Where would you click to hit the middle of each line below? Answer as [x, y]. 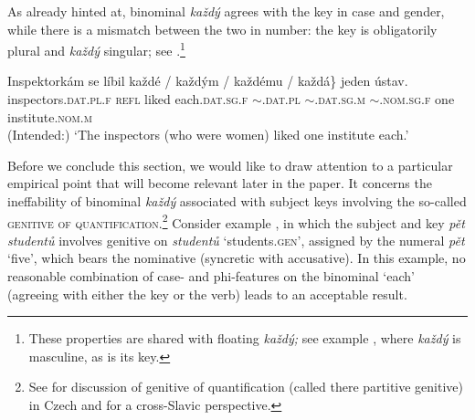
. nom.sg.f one [417, 99]
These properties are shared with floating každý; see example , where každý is [245, 338]
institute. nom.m [50, 116]
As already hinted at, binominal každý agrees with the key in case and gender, [226, 11]
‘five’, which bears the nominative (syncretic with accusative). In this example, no [237, 258]
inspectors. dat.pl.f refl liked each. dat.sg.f [128, 99]
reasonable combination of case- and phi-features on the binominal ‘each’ [211, 276]
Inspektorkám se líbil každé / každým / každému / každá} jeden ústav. [208, 81]
